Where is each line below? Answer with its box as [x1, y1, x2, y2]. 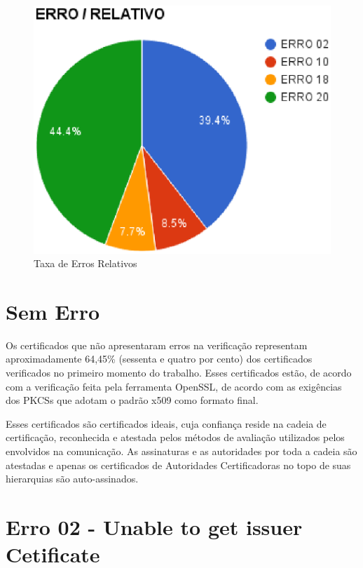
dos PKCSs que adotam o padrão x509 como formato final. [6, 393, 259, 407]
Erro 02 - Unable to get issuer [6, 513, 303, 541]
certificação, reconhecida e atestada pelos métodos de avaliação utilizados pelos [6, 430, 345, 445]
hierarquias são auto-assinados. [6, 471, 139, 486]
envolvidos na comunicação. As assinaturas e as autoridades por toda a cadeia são [6, 444, 357, 459]
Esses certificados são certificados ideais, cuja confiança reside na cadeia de [6, 416, 327, 431]
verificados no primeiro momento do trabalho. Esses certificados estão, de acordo [6, 365, 352, 380]
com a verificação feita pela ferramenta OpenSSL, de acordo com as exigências [6, 379, 342, 393]
